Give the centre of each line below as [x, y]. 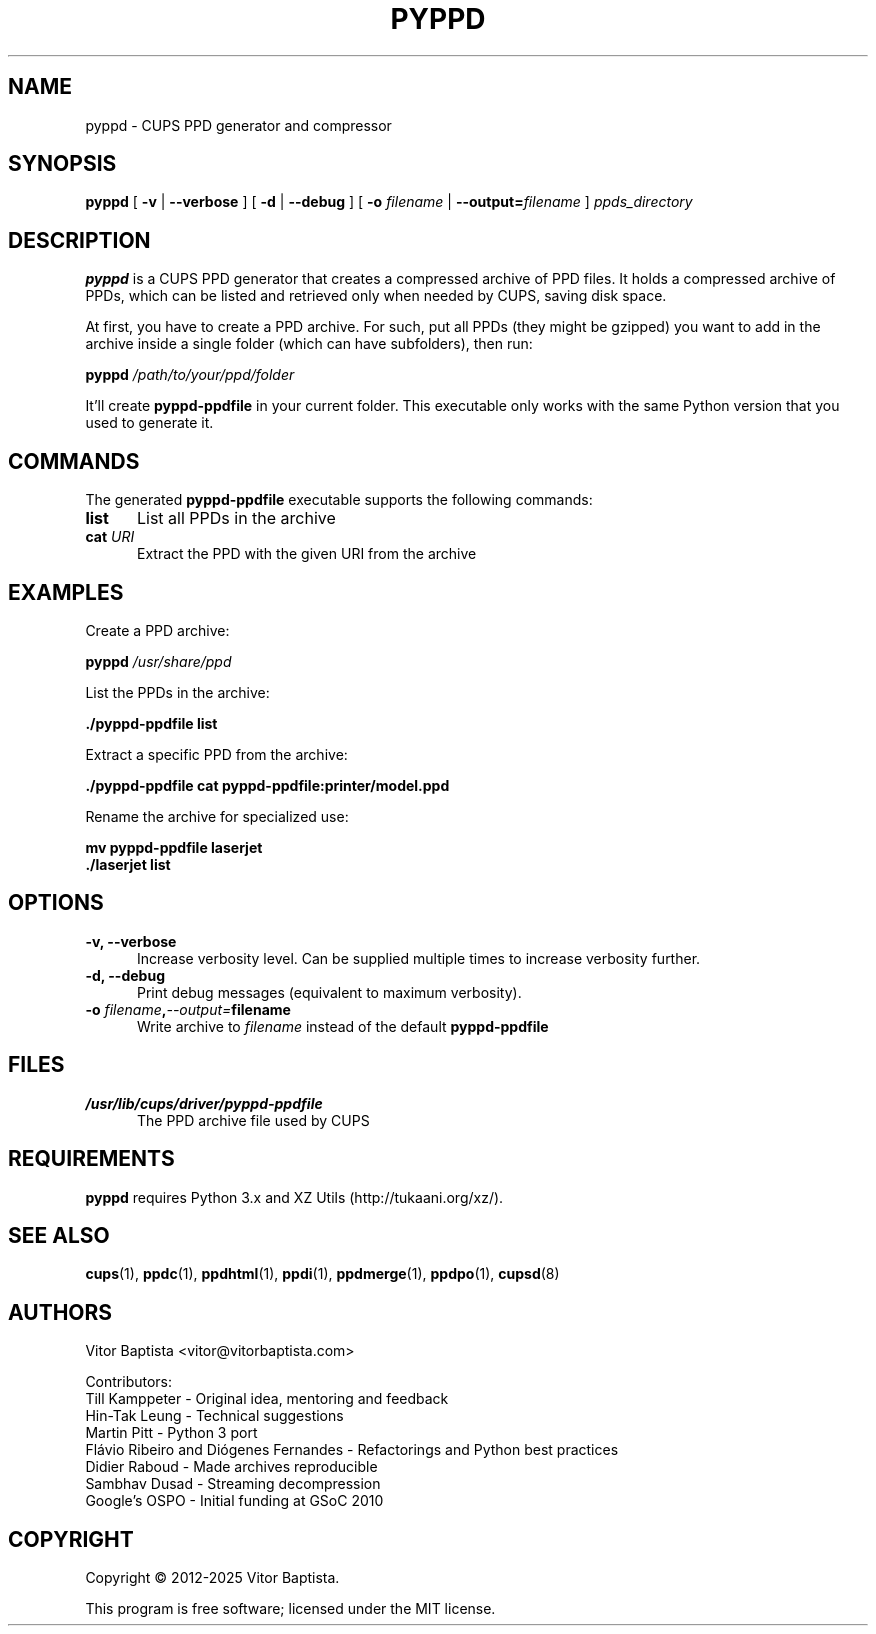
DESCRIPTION [79, 240]
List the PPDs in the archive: [177, 692]
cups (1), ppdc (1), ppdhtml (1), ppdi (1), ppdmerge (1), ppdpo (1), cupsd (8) [322, 1274]
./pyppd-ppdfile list [151, 723]
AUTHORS [60, 1312]
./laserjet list [128, 864]
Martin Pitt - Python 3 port [171, 1433]
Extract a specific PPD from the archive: [216, 754]
